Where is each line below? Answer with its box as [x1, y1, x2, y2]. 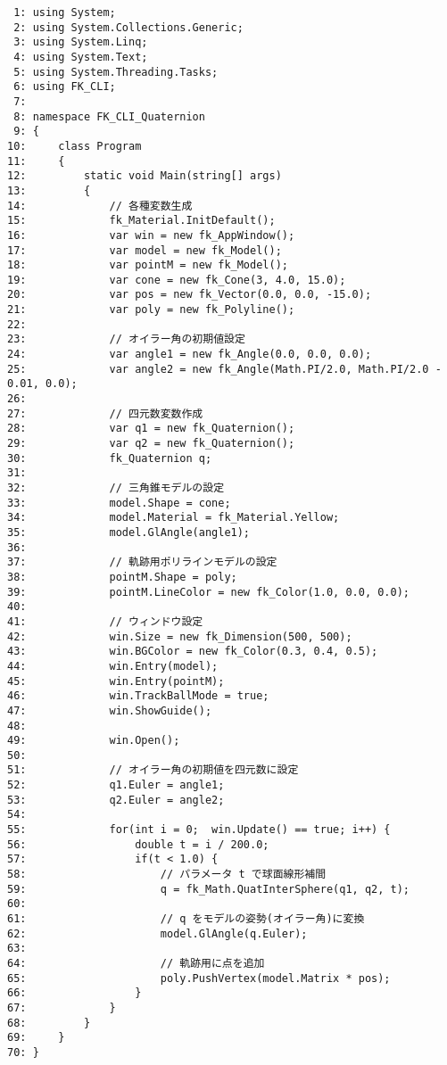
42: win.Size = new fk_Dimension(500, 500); [7, 630, 352, 643]
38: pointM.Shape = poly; [7, 570, 237, 583]
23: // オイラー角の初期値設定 [7, 333, 245, 346]
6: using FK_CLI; [13, 80, 116, 94]
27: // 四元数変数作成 [7, 407, 203, 420]
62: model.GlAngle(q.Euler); [7, 927, 308, 940]
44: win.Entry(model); [7, 659, 219, 673]
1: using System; [13, 6, 116, 19]
